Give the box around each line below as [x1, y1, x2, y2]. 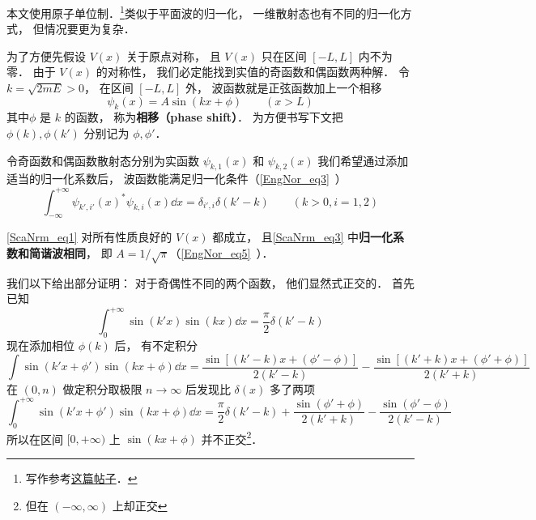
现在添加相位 [6, 337, 74, 354]
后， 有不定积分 [114, 337, 198, 354]
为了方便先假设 [6, 47, 86, 64]
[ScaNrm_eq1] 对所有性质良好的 [6, 228, 172, 245]
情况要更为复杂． [44, 20, 135, 37]
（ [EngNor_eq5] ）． [169, 244, 274, 261]
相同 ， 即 [62, 244, 113, 261]
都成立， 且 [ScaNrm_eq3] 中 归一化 [212, 228, 393, 245]
